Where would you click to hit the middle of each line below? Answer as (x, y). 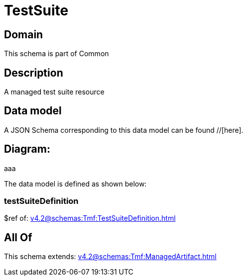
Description (34, 73)
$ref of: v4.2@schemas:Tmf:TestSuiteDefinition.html (90, 218)
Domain (24, 34)
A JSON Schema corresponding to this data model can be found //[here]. (124, 130)
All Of (18, 237)
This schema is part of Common (57, 54)
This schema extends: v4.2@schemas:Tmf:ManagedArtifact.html (110, 257)
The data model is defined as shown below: (75, 184)
